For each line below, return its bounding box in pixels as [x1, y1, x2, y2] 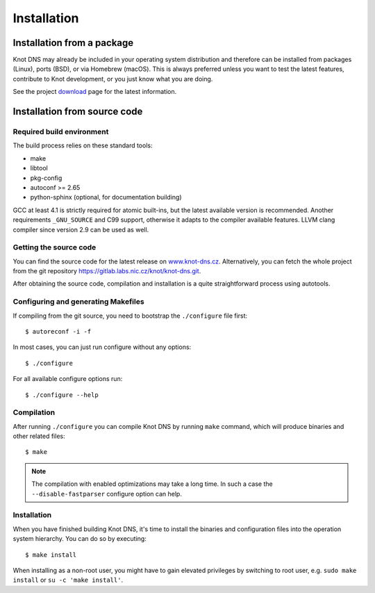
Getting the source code [12, 243, 97, 252]
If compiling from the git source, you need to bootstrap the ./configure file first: [12, 311, 248, 320]
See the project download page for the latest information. [12, 88, 177, 96]
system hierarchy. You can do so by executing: [12, 535, 147, 543]
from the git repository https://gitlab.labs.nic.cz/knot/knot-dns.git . [12, 267, 201, 275]
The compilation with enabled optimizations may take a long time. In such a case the [31, 480, 274, 488]
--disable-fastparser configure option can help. [31, 489, 182, 498]
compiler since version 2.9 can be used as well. [12, 225, 149, 234]
